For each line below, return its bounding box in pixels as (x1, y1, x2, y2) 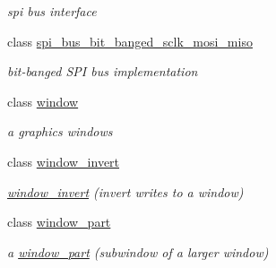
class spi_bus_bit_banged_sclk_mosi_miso (7, 31, 253, 50)
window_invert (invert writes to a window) (7, 182, 244, 201)
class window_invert (7, 151, 120, 170)
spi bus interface (7, 2, 97, 20)
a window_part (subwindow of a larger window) (7, 242, 269, 261)
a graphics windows (7, 122, 113, 141)
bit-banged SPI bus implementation (7, 62, 198, 81)
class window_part (7, 212, 111, 231)
